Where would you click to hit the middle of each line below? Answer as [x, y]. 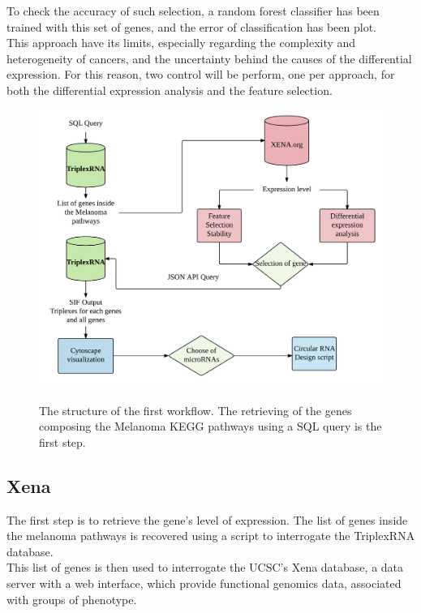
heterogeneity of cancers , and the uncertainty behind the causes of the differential [209, 58]
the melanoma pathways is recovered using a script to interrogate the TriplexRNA [211, 536]
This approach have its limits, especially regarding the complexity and [181, 43]
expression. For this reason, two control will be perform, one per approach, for [201, 74]
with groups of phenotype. [72, 599]
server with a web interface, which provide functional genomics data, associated [204, 583]
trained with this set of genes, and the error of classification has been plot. [192, 26]
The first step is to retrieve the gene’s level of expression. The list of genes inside [207, 519]
